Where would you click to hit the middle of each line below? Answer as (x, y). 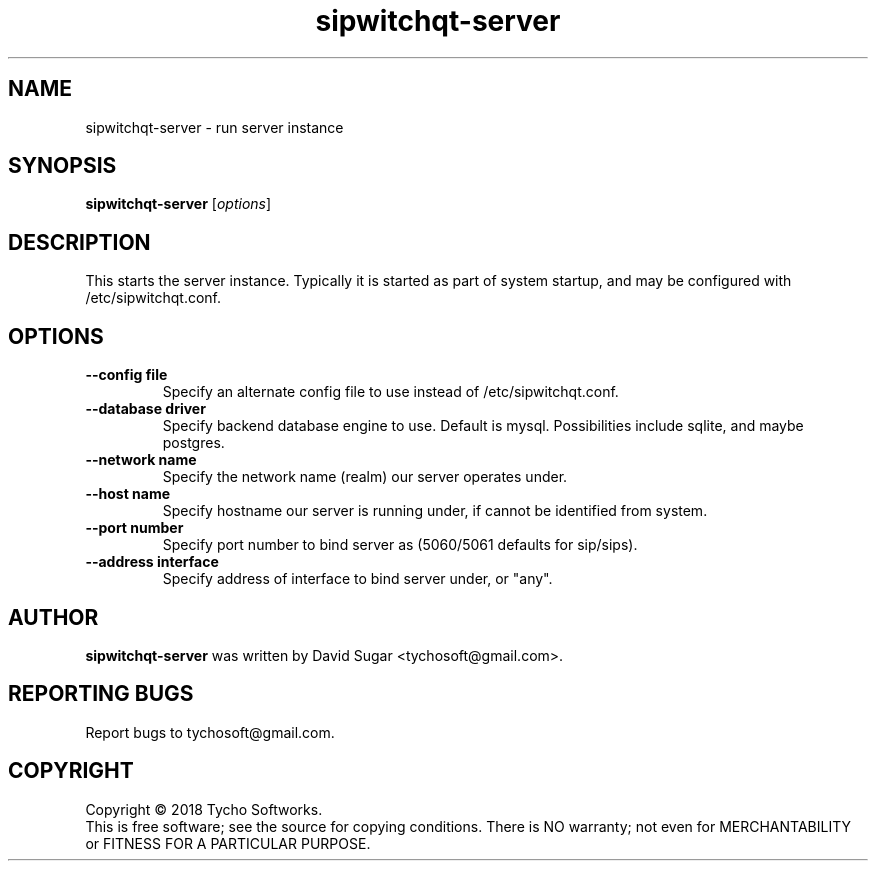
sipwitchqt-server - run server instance (214, 127)
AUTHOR (53, 617)
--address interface (152, 562)
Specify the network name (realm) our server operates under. (365, 477)
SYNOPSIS (62, 166)
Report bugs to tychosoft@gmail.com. (210, 732)
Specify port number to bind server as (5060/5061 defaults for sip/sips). (400, 545)
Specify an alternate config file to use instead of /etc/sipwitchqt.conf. (390, 392)
